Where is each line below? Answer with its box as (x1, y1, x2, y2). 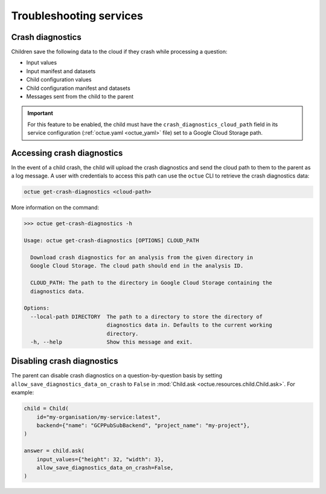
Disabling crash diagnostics (11, 356, 118, 367)
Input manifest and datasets (26, 67, 96, 75)
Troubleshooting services (11, 9, 143, 22)
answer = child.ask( (24, 447, 85, 454)
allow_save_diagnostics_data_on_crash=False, (36, 464, 174, 471)
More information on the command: (11, 204, 100, 211)
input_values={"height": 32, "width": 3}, (36, 456, 164, 463)
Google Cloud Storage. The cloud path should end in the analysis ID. (30, 263, 244, 269)
